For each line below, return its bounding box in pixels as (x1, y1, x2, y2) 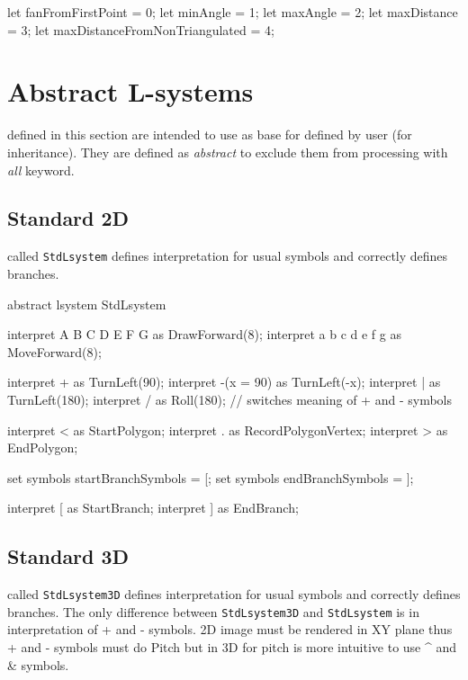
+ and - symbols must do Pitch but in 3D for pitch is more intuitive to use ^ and (7, 638, 457, 656)
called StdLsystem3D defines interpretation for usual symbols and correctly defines (7, 585, 461, 604)
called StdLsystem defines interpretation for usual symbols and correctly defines (7, 246, 448, 265)
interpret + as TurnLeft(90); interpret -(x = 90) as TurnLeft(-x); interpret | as (7, 372, 441, 391)
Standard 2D (7, 204, 130, 232)
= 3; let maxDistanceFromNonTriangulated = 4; (7, 20, 274, 39)
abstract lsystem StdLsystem (7, 294, 166, 313)
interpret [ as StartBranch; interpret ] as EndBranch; (7, 498, 299, 517)
